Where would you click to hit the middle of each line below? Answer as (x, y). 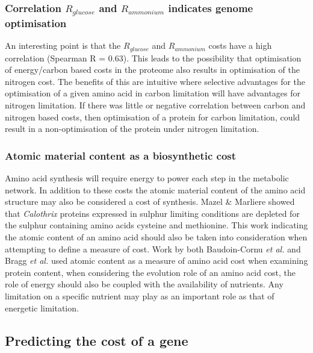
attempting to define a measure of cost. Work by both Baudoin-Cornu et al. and (153, 248)
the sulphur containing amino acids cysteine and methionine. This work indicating (156, 225)
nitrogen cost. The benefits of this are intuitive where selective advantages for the (155, 81)
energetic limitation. (42, 308)
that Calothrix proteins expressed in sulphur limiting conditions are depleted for (152, 213)
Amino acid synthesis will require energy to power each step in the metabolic (147, 178)
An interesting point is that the (63, 45)
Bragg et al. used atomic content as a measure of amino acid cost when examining (156, 261)
